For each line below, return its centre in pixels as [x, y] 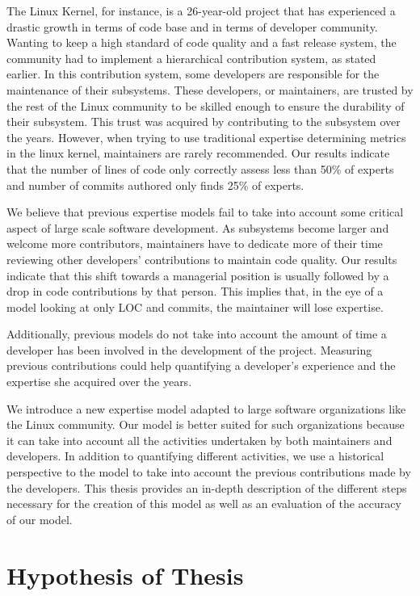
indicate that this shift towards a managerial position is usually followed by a [198, 275]
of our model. [40, 519]
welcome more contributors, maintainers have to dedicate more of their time [195, 243]
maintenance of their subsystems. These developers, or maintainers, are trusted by [210, 89]
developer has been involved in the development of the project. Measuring [189, 349]
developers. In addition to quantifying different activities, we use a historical [195, 456]
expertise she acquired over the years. [99, 382]
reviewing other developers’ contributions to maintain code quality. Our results [202, 259]
